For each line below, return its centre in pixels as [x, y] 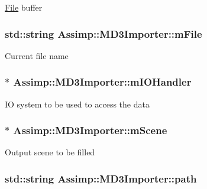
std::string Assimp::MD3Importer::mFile [103, 33]
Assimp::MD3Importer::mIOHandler [102, 82]
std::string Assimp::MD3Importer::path [101, 178]
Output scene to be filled [50, 152]
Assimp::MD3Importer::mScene [90, 130]
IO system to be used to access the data [77, 104]
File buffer [24, 7]
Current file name [37, 55]
